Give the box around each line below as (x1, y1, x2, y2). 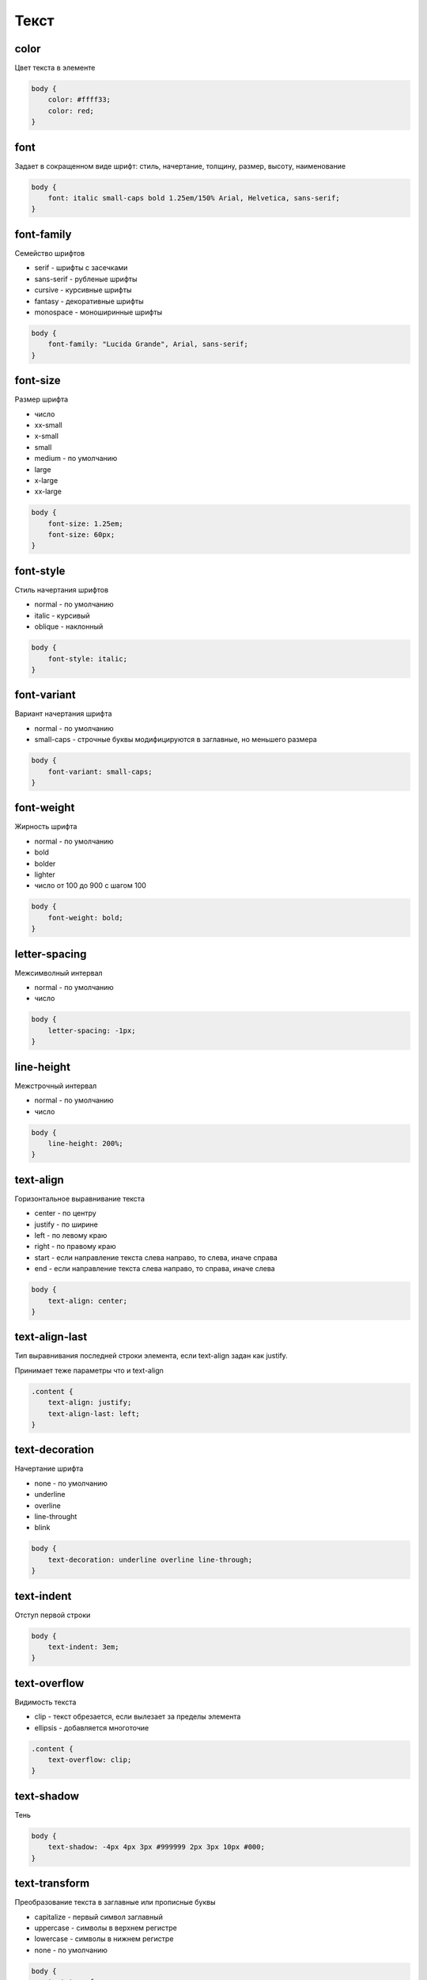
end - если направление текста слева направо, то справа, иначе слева (34, 1264, 276, 1274)
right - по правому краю (34, 1242, 116, 1251)
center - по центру (34, 1209, 96, 1218)
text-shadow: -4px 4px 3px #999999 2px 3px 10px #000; (47, 1842, 265, 1852)
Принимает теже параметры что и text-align (14, 1365, 164, 1375)
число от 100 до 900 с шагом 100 (34, 881, 146, 890)
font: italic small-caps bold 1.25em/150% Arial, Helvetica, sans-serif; (47, 194, 340, 203)
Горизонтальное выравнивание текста (14, 1194, 145, 1203)
